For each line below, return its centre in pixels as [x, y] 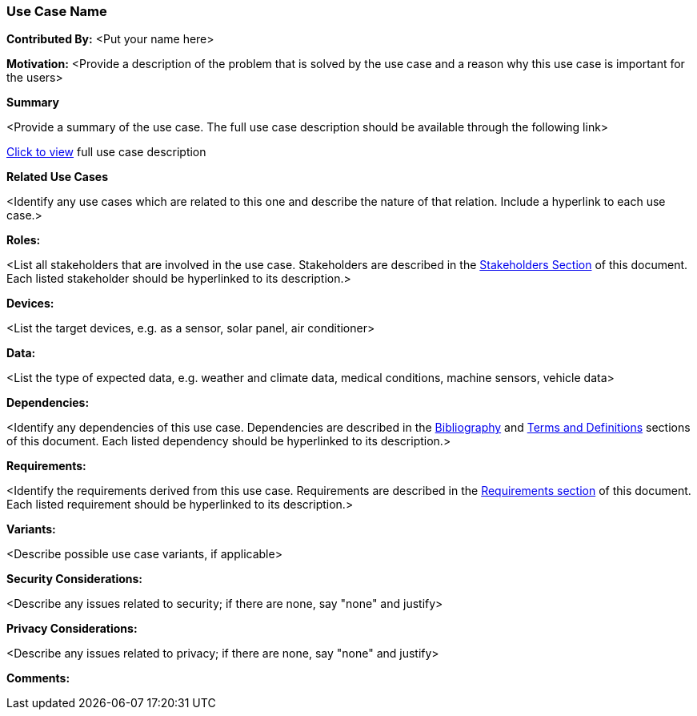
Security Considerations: [75, 579]
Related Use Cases [58, 177]
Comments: [38, 678]
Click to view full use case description [106, 152]
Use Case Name [57, 11]
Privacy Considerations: [72, 629]
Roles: [24, 240]
